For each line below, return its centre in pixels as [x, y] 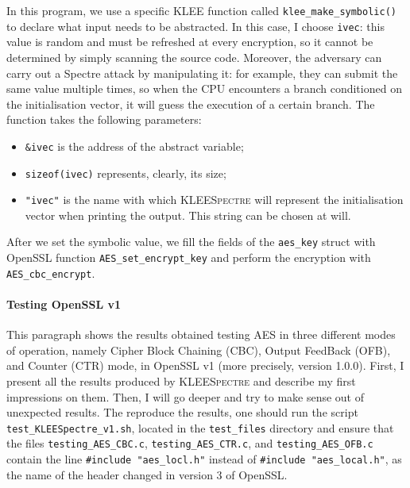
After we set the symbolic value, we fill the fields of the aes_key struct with [191, 242]
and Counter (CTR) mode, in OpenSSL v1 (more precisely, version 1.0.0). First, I [205, 365]
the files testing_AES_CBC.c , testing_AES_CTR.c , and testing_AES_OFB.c [190, 443]
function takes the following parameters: [104, 119]
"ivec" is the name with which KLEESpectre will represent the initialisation [214, 200]
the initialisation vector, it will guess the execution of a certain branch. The [191, 104]
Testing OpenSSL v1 [64, 304]
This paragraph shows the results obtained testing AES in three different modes [201, 334]
